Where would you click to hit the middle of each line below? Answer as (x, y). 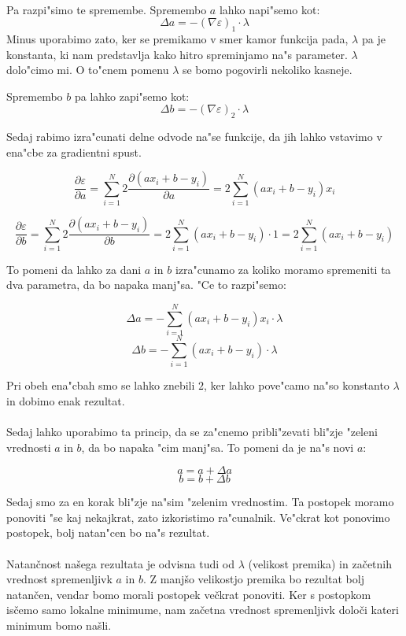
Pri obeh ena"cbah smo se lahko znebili (101, 385)
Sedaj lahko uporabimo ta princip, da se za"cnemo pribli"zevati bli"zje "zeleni (192, 432)
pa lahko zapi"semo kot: (132, 96)
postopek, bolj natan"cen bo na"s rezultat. (108, 532)
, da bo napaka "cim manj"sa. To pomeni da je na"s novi (218, 447)
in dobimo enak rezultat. (66, 400)
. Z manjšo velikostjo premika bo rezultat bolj (253, 579)
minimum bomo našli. (59, 625)
